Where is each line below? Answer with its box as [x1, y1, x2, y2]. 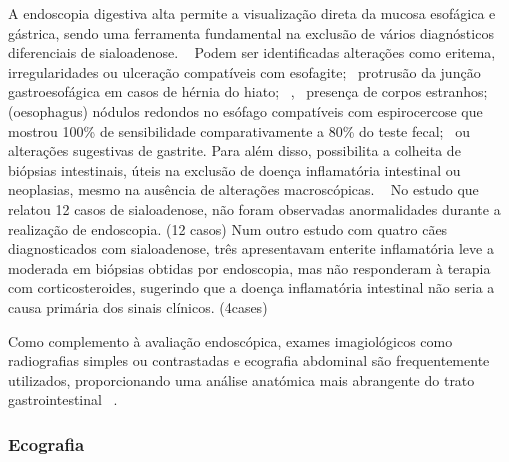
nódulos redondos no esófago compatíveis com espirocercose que [92, 100, 483, 121]
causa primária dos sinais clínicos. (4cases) [8, 296, 268, 317]
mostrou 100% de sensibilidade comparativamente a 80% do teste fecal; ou [8, 120, 470, 141]
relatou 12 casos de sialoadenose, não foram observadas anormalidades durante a [8, 198, 501, 219]
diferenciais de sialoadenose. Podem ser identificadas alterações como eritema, [8, 42, 496, 63]
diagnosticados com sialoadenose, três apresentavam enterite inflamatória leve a [8, 238, 494, 259]
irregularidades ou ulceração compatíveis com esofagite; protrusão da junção [8, 61, 481, 82]
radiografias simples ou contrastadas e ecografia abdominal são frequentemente [8, 350, 490, 371]
